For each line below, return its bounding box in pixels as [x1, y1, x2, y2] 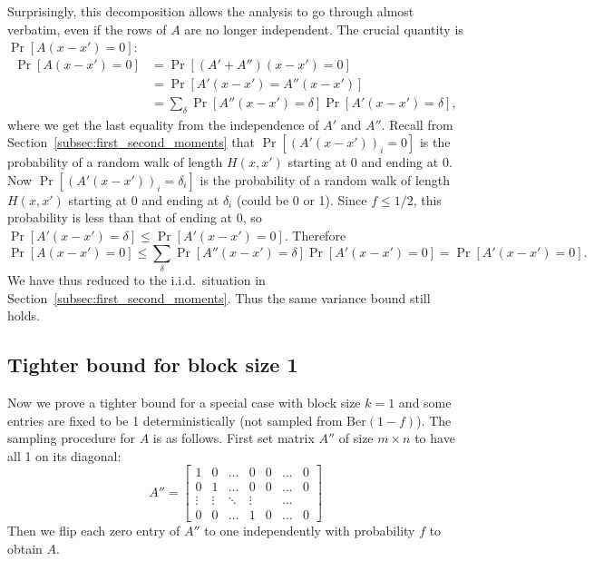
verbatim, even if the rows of [7, 19, 167, 38]
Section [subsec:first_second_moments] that [7, 133, 256, 152]
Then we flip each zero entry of [7, 521, 180, 540]
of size [338, 428, 374, 448]
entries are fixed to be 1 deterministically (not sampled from [7, 410, 343, 429]
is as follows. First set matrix [152, 428, 315, 448]
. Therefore [284, 226, 346, 245]
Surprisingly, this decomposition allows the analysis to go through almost [7, 2, 414, 20]
